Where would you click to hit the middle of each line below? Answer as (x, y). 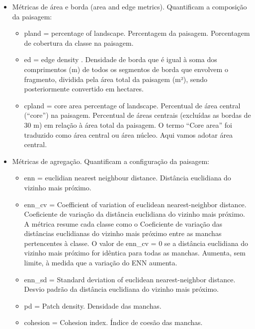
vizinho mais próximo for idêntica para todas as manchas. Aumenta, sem (135, 253)
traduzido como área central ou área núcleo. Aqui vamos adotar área (128, 134)
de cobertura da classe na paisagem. (79, 42)
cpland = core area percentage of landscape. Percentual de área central (132, 105)
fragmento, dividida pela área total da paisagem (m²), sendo (116, 79)
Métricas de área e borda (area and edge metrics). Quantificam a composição (129, 6)
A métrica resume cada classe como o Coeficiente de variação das (123, 223)
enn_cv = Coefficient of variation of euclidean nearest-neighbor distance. (135, 204)
